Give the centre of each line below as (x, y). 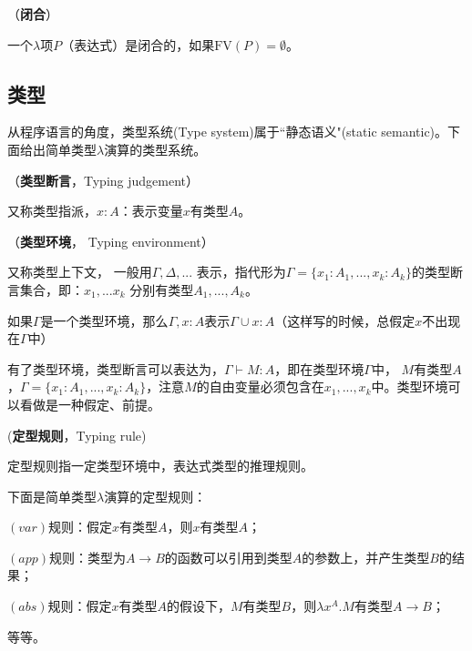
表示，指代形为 (241, 272)
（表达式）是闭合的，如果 (138, 44)
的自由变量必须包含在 (260, 387)
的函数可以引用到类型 (228, 557)
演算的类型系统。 (155, 149)
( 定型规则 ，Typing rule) (77, 435)
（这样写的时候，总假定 (345, 320)
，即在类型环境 (319, 368)
